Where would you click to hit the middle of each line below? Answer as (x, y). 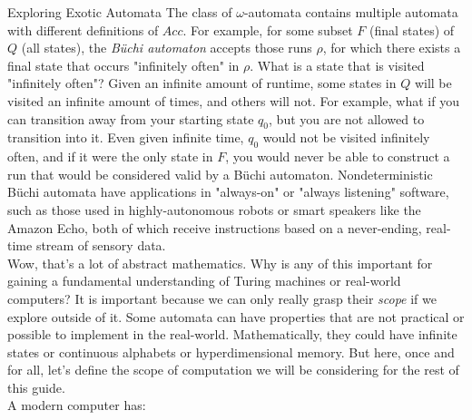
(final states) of (412, 29)
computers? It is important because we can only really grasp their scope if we (222, 298)
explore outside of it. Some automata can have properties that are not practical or (236, 316)
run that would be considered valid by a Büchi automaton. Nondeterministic (220, 174)
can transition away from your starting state (131, 118)
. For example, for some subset (268, 29)
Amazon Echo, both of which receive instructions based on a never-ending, (215, 227)
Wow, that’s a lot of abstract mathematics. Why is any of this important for (220, 263)
